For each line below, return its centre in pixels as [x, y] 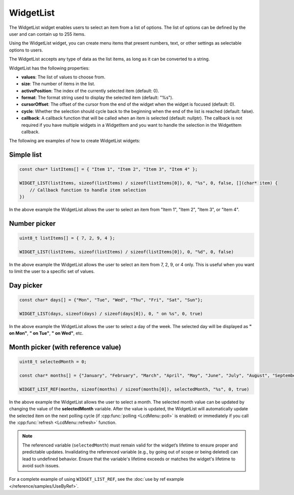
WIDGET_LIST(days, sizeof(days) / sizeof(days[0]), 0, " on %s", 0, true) [111, 314]
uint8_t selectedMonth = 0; [53, 362]
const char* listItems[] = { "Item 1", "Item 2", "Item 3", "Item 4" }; [109, 169]
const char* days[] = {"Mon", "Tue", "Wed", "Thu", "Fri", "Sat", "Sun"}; [111, 300]
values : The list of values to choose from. [63, 77]
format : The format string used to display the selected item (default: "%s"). [97, 97]
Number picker [32, 224]
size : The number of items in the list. [58, 84]
